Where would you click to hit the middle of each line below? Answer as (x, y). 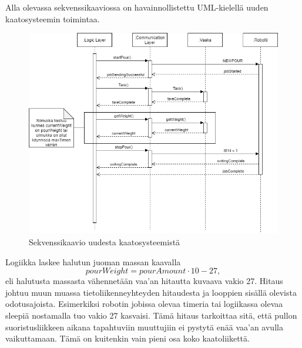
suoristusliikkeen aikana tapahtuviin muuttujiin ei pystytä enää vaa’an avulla (144, 327)
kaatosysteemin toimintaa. (53, 18)
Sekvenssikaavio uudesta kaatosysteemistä (105, 242)
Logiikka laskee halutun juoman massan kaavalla (93, 261)
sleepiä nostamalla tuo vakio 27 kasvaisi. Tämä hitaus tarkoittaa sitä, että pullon (151, 315)
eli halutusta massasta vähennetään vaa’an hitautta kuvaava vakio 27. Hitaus (144, 281)
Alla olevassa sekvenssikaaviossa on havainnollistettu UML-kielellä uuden (137, 7)
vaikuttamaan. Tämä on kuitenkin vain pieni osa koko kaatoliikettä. (127, 338)
